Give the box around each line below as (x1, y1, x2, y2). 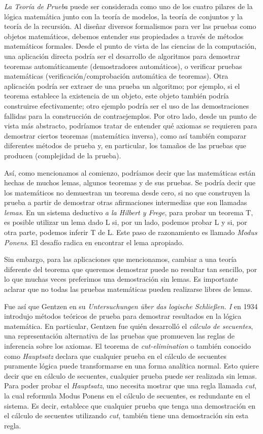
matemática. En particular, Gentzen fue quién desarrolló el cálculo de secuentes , (4, 320, 253, 331)
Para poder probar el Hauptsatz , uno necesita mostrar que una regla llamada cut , (4, 380, 257, 391)
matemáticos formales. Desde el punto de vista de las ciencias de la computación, (4, 41, 256, 51)
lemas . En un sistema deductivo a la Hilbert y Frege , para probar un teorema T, (4, 207, 253, 217)
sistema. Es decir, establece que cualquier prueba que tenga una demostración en (4, 400, 255, 411)
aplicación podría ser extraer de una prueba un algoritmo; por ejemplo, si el (4, 80, 240, 91)
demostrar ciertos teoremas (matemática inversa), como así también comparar (4, 130, 247, 141)
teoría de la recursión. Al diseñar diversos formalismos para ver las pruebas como (4, 21, 256, 31)
